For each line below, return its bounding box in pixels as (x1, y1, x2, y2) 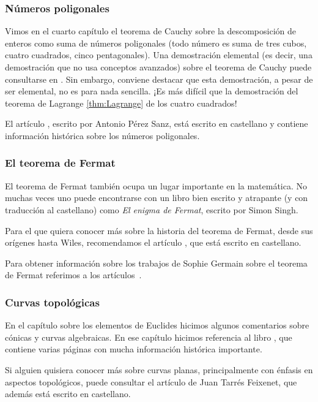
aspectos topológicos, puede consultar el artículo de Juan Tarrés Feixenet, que (5, 375, 297, 388)
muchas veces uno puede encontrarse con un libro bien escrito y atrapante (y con (5, 191, 308, 204)
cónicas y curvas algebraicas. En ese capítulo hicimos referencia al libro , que (5, 330, 292, 343)
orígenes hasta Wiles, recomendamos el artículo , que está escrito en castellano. (5, 236, 301, 249)
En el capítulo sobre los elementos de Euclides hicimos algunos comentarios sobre (5, 319, 309, 332)
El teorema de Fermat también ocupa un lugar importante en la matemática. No (5, 179, 308, 192)
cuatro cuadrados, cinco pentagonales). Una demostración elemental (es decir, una (5, 48, 312, 61)
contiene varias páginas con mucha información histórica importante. (5, 343, 262, 355)
